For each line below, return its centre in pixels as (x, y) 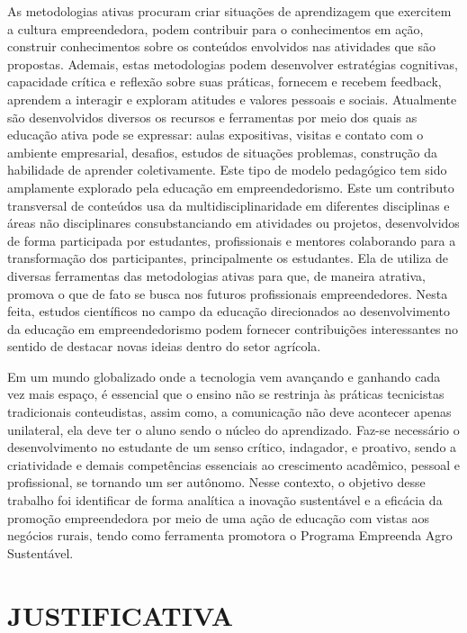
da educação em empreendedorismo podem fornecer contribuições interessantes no (233, 328)
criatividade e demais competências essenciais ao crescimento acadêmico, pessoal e (234, 464)
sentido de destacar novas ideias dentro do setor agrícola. (164, 346)
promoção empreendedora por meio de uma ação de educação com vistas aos (218, 517)
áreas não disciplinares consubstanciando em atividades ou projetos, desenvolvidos (233, 223)
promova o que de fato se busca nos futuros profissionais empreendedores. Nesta (228, 293)
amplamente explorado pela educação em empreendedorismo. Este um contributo (231, 187)
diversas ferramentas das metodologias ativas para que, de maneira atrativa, (217, 275)
